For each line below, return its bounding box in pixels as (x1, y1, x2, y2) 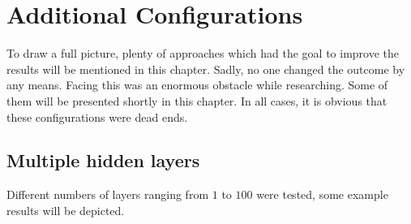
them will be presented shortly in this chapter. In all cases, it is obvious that (6, 92, 387, 109)
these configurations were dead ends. (6, 108, 188, 125)
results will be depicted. (6, 201, 125, 218)
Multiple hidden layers (6, 148, 200, 173)
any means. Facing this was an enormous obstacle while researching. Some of (6, 76, 388, 93)
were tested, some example (256, 186, 388, 203)
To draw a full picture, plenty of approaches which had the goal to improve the (6, 45, 400, 62)
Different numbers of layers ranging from (6, 186, 209, 203)
